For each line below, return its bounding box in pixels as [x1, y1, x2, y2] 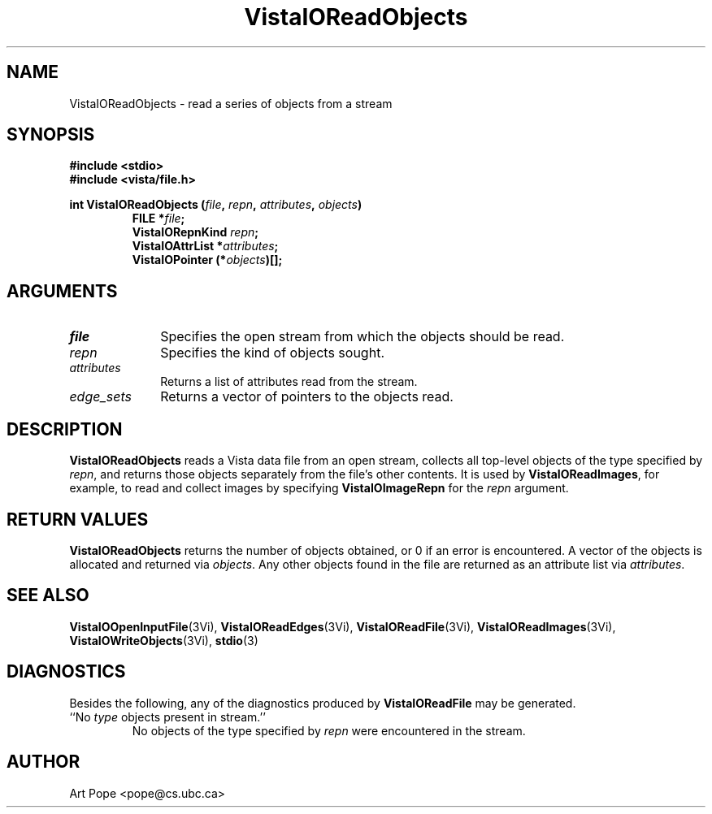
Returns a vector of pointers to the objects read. [160, 388, 454, 405]
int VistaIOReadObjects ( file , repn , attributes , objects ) [69, 197, 363, 212]
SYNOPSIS [7, 124, 95, 145]
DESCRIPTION [7, 418, 123, 439]
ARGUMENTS [7, 280, 118, 301]
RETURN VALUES [7, 509, 149, 530]
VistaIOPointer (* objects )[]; [132, 253, 283, 267]
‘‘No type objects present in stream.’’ [69, 709, 266, 724]
